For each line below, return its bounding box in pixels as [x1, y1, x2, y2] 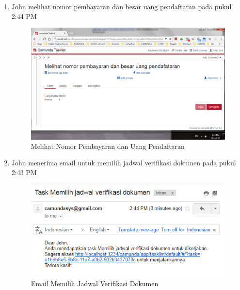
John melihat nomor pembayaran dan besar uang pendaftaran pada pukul [11, 1, 232, 11]
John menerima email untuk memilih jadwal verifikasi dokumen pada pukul [11, 157, 236, 167]
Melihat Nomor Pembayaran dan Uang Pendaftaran [31, 141, 185, 151]
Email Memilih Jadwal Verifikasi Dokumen [31, 278, 159, 288]
